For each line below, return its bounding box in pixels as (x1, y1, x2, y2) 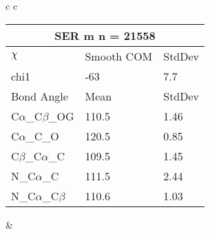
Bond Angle (11, 87, 68, 104)
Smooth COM (85, 47, 153, 64)
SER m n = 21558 (54, 27, 156, 43)
